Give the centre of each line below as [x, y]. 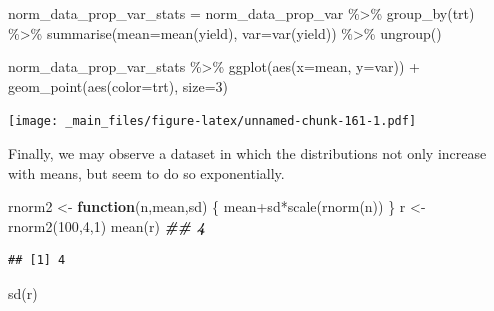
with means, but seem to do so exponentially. [146, 172]
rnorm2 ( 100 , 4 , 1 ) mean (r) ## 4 [107, 225]
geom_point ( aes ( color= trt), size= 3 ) [118, 85]
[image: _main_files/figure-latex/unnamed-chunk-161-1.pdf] [212, 121]
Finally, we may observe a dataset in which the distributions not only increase [247, 153]
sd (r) [23, 293]
